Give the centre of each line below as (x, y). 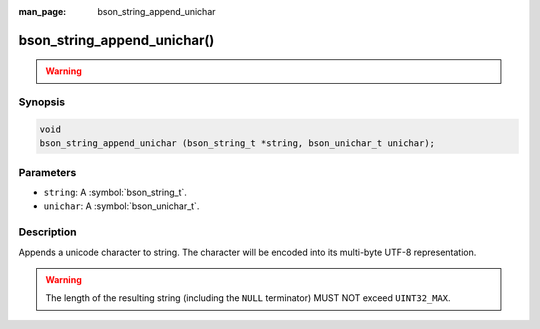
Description (47, 232)
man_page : (42, 11)
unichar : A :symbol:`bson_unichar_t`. (121, 206)
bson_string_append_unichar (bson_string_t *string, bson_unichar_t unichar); (237, 143)
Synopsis (41, 102)
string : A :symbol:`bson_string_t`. (115, 192)
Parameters (47, 172)
